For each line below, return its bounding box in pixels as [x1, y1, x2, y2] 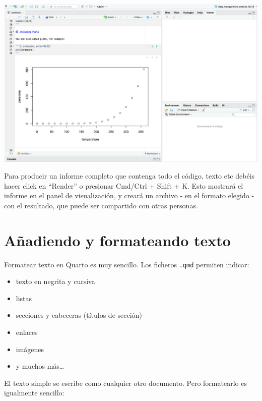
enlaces [16, 327, 38, 337]
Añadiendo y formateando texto [4, 230, 231, 250]
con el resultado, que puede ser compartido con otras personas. [4, 200, 198, 210]
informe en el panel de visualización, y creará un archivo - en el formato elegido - [4, 190, 254, 201]
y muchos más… [16, 361, 64, 371]
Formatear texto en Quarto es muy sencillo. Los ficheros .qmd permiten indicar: [4, 259, 249, 269]
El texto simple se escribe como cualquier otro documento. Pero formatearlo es [4, 377, 247, 388]
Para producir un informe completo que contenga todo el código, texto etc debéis [4, 170, 255, 181]
